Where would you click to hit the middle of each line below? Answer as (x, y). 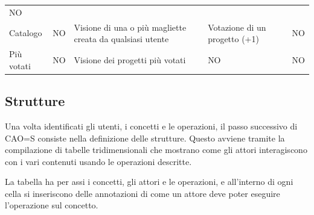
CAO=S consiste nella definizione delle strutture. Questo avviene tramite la (145, 138)
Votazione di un (237, 27)
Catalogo (26, 33)
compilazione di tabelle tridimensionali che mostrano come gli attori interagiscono (156, 150)
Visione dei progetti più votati (130, 59)
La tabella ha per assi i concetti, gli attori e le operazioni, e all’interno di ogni (149, 182)
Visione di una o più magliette (130, 27)
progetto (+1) (233, 39)
